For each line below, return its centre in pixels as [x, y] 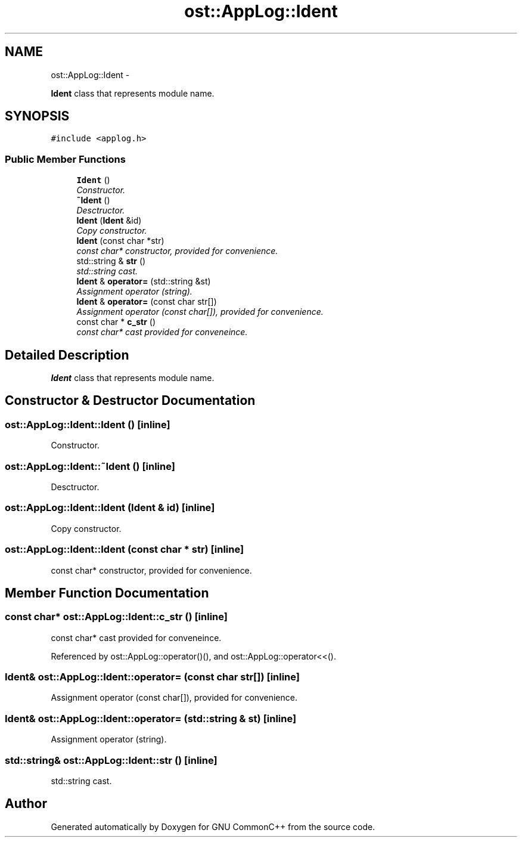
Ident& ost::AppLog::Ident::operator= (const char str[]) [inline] [152, 677]
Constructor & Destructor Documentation [130, 401]
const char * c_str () [116, 322]
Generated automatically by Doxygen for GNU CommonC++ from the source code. [213, 826]
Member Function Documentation [107, 593]
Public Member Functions [65, 159]
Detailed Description [67, 355]
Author [26, 804]
